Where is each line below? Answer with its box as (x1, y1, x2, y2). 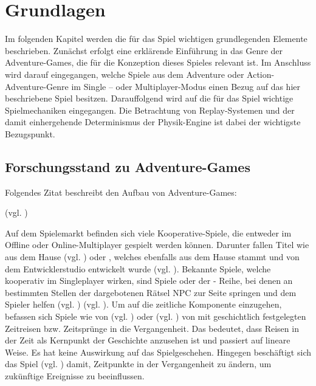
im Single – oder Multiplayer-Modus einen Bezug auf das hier (71, 80, 300, 92)
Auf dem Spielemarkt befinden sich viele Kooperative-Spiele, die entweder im (5, 226, 292, 239)
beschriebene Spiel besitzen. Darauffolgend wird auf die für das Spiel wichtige (5, 92, 294, 105)
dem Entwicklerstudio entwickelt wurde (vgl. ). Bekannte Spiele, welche (5, 262, 271, 275)
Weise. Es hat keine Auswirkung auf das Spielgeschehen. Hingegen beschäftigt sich (5, 345, 311, 358)
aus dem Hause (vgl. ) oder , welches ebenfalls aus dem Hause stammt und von (5, 250, 300, 263)
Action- (247, 67, 275, 80)
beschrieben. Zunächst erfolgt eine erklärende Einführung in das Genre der (5, 44, 283, 57)
